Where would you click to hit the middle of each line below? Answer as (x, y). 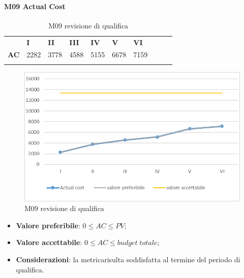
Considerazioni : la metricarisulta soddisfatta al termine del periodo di (128, 259)
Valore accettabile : (49, 242)
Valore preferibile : (48, 225)
